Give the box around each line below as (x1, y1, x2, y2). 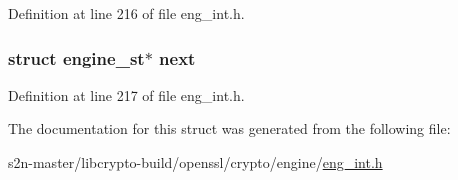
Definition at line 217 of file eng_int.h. (8, 84, 245, 105)
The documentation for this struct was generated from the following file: (8, 118, 451, 139)
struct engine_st (8, 45, 145, 70)
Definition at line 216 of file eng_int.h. (8, 3, 245, 23)
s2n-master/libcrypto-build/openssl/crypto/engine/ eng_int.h (8, 152, 383, 172)
